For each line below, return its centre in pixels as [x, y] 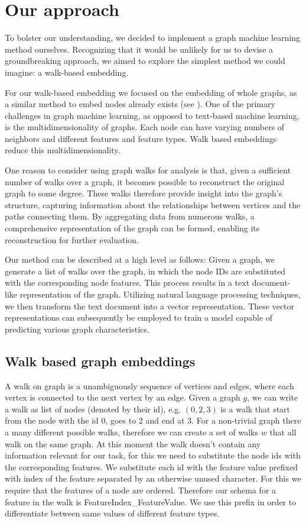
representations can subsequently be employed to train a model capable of [139, 317]
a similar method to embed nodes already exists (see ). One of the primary [140, 104]
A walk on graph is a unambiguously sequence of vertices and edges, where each [149, 385]
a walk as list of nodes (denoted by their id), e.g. [93, 409]
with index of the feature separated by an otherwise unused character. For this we [153, 478]
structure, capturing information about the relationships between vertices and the [153, 204]
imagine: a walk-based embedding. [67, 72]
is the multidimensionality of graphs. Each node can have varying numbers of [145, 127]
